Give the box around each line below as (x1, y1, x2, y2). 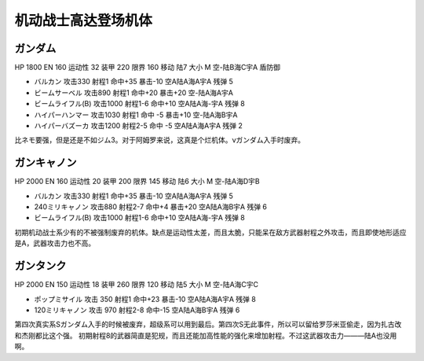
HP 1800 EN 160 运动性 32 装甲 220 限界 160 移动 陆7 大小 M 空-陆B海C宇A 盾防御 (14, 63, 280, 72)
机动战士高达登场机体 (14, 12, 153, 29)
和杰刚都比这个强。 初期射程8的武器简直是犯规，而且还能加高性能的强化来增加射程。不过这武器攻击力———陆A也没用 (14, 330, 397, 340)
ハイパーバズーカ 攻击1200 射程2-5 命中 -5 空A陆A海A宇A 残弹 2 (34, 121, 243, 131)
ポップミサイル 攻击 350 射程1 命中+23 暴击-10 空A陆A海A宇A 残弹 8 (34, 294, 257, 304)
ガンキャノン (14, 156, 77, 169)
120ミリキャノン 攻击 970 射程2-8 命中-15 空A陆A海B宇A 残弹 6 (34, 305, 240, 315)
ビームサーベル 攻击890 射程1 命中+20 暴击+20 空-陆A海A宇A (34, 87, 233, 98)
